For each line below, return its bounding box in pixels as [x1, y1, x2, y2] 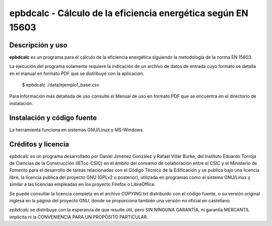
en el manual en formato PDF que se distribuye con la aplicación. [9, 70, 145, 77]
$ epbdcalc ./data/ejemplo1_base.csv [22, 82, 100, 88]
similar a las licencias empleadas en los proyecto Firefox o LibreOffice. [9, 181, 156, 187]
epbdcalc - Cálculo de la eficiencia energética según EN [9, 8, 249, 19]
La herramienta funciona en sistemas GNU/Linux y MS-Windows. [9, 126, 144, 133]
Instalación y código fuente [9, 113, 97, 122]
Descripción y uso [9, 41, 67, 49]
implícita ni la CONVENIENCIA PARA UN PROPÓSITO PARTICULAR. [9, 214, 149, 220]
